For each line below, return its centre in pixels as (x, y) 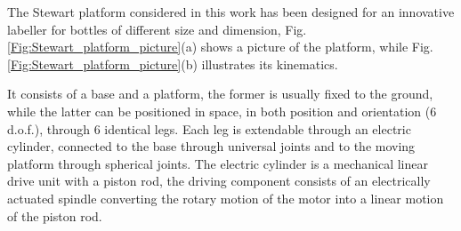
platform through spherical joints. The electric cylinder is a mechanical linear (218, 163)
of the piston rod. (55, 215)
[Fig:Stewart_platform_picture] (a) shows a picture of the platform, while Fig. (220, 47)
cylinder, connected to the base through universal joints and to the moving (211, 146)
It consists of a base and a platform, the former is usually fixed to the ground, (220, 94)
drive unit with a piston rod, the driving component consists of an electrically (219, 181)
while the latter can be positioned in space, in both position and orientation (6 (222, 111)
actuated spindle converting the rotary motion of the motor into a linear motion (226, 198)
